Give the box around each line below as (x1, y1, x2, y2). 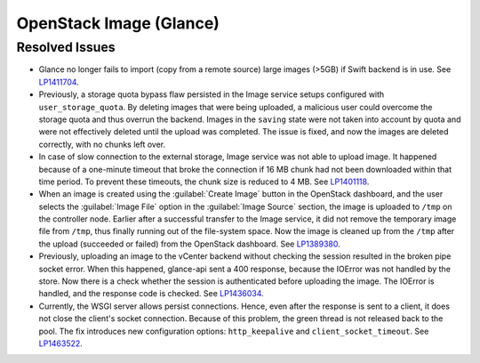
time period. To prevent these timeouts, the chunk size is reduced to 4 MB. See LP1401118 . (38, 176, 370, 187)
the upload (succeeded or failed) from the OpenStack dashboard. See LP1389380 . (38, 238, 341, 249)
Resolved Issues (16, 39, 116, 55)
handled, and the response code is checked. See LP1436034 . (38, 288, 264, 299)
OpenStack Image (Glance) (16, 13, 220, 33)
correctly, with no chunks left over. (38, 139, 166, 149)
